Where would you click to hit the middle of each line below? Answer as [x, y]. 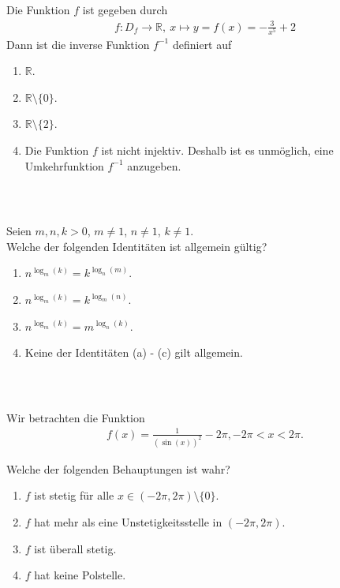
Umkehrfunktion [64, 165]
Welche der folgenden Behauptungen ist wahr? [118, 468]
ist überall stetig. [75, 548]
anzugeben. [154, 165]
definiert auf [202, 44]
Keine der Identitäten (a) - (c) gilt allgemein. [134, 352]
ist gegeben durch [125, 10]
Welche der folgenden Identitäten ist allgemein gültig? [137, 246]
